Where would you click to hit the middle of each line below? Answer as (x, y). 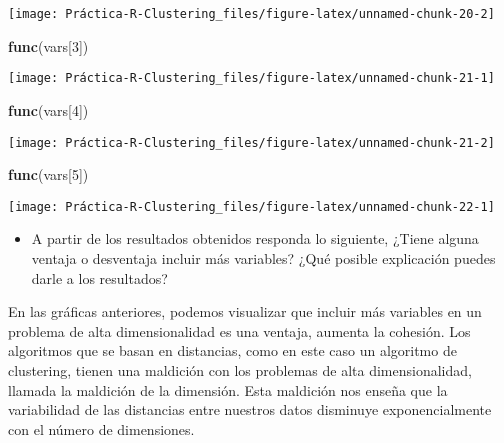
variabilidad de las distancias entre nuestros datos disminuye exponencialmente (250, 409)
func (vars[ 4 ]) (48, 109)
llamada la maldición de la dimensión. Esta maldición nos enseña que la (228, 389)
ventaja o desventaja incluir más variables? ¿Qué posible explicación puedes (263, 258)
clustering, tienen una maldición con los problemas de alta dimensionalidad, (240, 369)
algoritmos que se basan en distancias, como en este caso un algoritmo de (232, 350)
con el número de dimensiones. (101, 428)
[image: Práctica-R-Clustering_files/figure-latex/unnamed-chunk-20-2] (251, 14)
